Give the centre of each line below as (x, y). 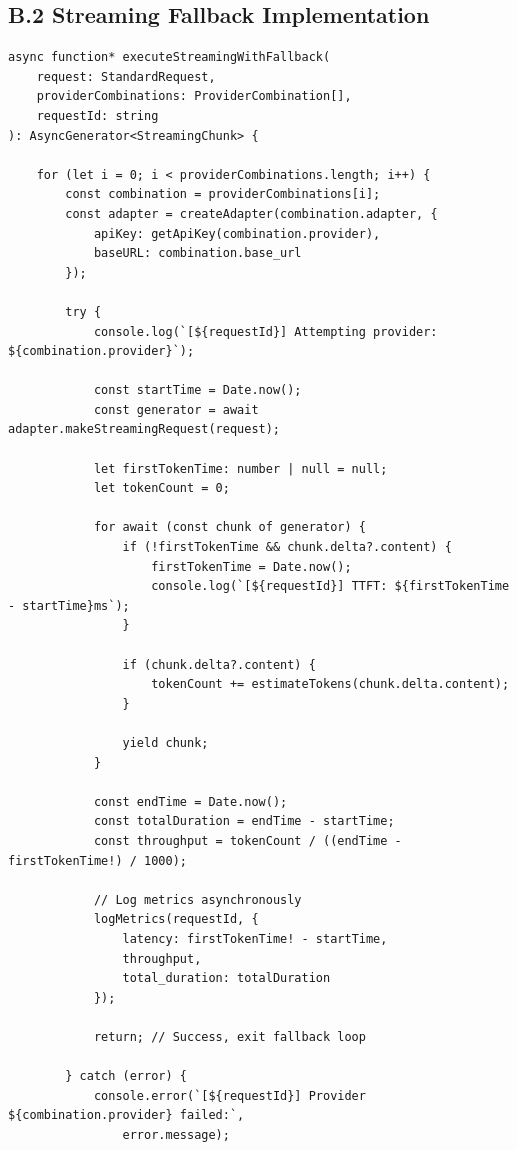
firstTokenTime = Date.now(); (251, 566)
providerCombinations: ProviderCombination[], (194, 96)
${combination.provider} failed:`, (126, 1115)
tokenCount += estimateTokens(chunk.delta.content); (330, 684)
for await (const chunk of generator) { (229, 527)
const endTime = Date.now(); (190, 801)
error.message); (176, 1134)
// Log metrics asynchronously (197, 899)
